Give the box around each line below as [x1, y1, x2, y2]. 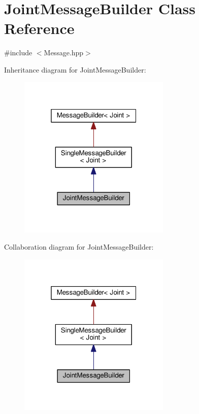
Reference [4, 18, 75, 39]
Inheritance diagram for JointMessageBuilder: [4, 64, 146, 75]
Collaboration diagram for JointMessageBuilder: [4, 241, 154, 252]
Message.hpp [44, 47, 84, 58]
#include [4, 47, 32, 58]
